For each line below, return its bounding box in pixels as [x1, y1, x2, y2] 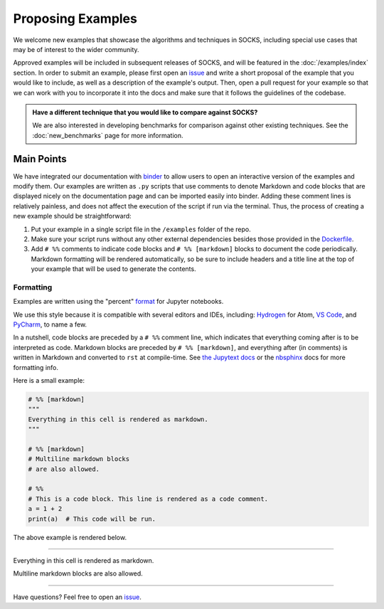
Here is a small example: [13, 376, 85, 384]
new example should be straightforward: [13, 212, 132, 221]
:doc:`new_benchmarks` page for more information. [32, 131, 184, 139]
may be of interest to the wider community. [13, 45, 139, 53]
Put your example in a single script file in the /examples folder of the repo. [31, 225, 252, 233]
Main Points [13, 153, 67, 165]
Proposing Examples [13, 11, 138, 26]
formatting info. [13, 363, 58, 371]
